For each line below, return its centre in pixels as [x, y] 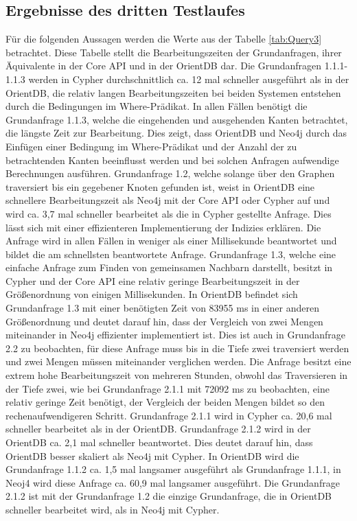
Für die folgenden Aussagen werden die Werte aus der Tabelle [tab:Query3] [164, 39]
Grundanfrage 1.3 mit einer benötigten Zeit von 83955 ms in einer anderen [162, 308]
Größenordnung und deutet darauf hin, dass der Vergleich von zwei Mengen [164, 321]
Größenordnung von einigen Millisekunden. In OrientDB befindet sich [152, 294]
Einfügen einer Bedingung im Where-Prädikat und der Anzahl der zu [151, 146]
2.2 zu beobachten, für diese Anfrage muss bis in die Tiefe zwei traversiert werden [177, 348]
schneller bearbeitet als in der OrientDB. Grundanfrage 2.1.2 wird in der [158, 429]
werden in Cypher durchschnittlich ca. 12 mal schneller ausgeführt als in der [189, 79]
